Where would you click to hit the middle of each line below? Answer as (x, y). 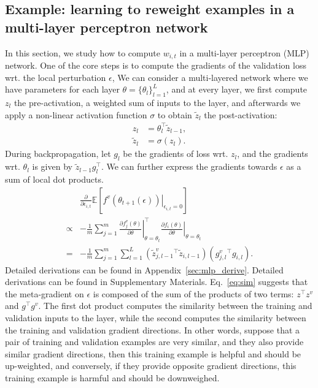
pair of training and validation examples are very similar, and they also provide (154, 342)
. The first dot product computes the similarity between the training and (175, 306)
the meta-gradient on (45, 293)
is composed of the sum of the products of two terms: (193, 293)
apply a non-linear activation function (76, 114)
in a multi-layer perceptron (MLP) (244, 52)
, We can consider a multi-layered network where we (210, 77)
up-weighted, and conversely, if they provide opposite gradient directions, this (151, 366)
